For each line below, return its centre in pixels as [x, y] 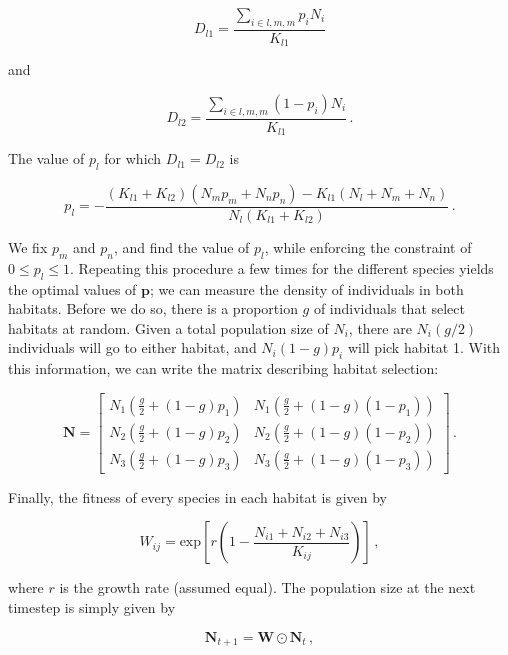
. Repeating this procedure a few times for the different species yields [282, 267]
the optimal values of [72, 288]
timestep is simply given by [92, 607]
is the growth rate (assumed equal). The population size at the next [267, 587]
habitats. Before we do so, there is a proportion [153, 308]
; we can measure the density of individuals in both [307, 288]
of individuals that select [389, 308]
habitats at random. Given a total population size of [168, 327]
